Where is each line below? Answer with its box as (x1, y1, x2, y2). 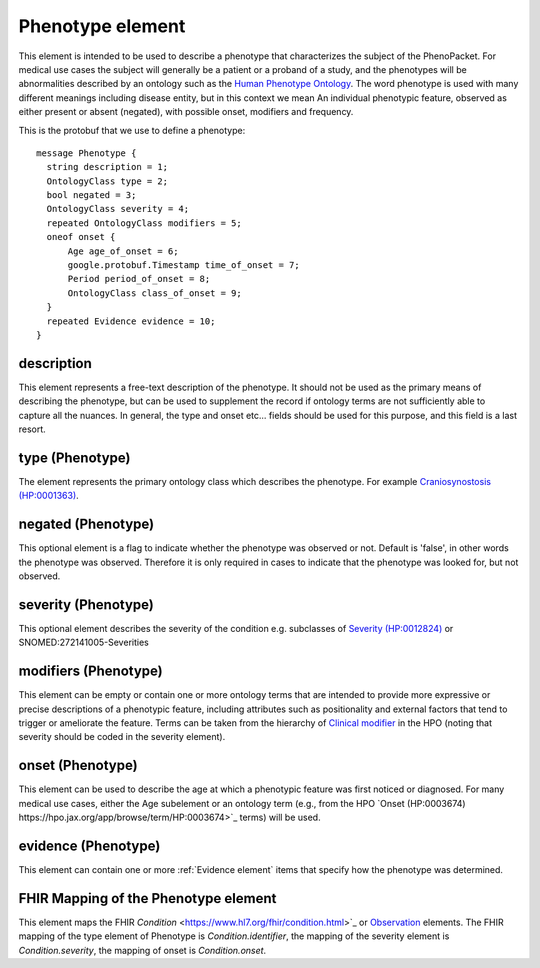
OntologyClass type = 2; (46, 175, 169, 187)
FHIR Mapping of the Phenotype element (18, 890, 277, 907)
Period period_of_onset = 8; (67, 273, 211, 285)
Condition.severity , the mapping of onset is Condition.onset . (18, 944, 267, 956)
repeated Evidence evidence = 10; (46, 315, 216, 327)
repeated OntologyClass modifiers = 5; (46, 217, 242, 229)
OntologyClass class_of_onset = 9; (67, 287, 242, 299)
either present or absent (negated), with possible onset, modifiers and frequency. (18, 106, 354, 118)
